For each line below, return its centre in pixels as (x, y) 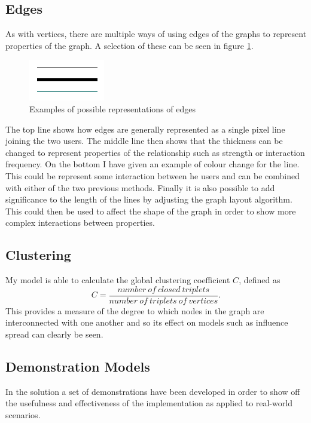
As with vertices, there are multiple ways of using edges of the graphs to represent (156, 34)
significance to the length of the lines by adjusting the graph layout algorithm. (149, 199)
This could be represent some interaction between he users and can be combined (153, 175)
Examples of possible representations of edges (112, 108)
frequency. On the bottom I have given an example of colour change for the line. (153, 164)
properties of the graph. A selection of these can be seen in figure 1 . (129, 45)
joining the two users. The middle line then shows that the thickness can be (144, 141)
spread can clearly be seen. (54, 334)
